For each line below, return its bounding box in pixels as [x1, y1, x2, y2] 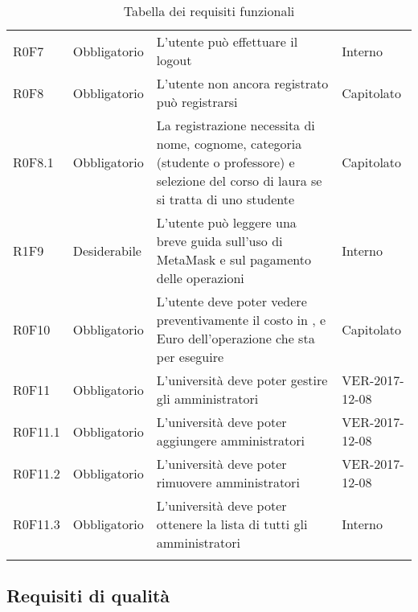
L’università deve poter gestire [156, 371, 328, 389]
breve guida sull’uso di [156, 232, 283, 250]
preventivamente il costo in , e [156, 310, 326, 329]
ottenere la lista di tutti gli [156, 515, 308, 533]
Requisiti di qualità [6, 583, 170, 608]
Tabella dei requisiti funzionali [123, 2, 295, 20]
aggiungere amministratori [156, 431, 305, 450]
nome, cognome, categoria [156, 134, 302, 153]
